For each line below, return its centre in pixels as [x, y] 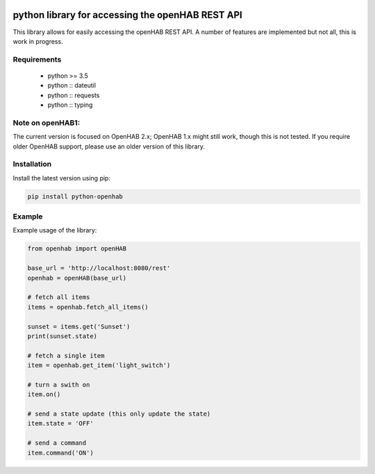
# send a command [57, 443]
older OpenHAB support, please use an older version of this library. [109, 146]
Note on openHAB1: [47, 123]
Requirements [37, 59]
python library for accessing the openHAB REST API [127, 15]
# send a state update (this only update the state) [119, 414]
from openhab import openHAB [77, 249]
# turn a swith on [59, 384]
